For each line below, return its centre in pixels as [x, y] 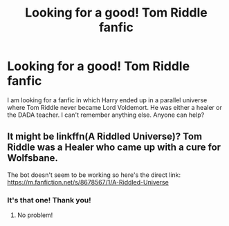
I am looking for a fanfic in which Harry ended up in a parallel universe [107, 100]
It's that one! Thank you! [49, 200]
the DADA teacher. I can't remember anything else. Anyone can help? [106, 115]
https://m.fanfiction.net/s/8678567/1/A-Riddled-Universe [88, 182]
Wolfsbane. [33, 158]
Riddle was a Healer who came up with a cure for [114, 148]
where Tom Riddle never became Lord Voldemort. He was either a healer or [115, 107]
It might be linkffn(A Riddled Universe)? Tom [105, 136]
